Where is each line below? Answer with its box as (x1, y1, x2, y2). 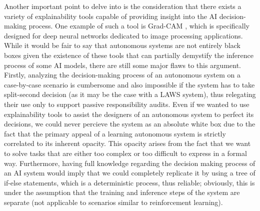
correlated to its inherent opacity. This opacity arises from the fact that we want (4, 138, 251, 148)
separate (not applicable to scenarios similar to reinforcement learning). (4, 196, 223, 207)
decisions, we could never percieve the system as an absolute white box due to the (4, 118, 255, 129)
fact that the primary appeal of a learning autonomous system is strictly (4, 128, 226, 138)
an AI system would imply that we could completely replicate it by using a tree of (4, 167, 255, 178)
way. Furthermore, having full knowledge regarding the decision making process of (4, 157, 255, 168)
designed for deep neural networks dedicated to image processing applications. (4, 30, 243, 40)
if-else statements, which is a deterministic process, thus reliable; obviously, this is (4, 177, 255, 187)
